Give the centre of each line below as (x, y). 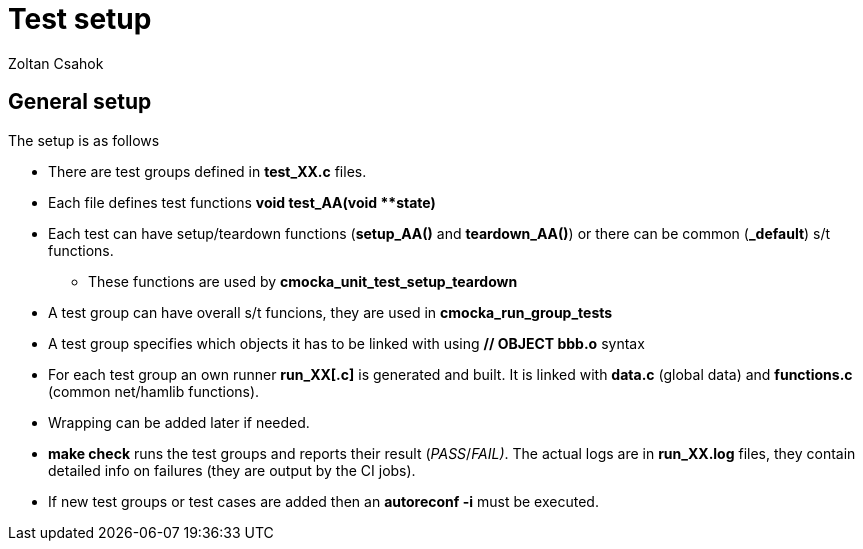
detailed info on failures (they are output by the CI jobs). (232, 470)
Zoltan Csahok (56, 63)
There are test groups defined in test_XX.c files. (207, 171)
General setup (80, 102)
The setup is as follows (84, 140)
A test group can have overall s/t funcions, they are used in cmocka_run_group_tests (330, 312)
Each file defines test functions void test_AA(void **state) (242, 202)
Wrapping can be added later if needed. (179, 422)
